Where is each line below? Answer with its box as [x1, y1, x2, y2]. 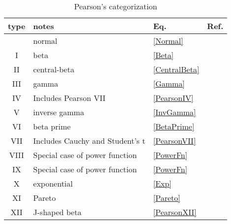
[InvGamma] [153, 106, 196, 118]
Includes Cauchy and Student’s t [33, 135, 145, 146]
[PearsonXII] [153, 206, 197, 218]
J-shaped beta [33, 206, 82, 218]
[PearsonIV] [153, 92, 194, 103]
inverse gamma [33, 106, 85, 118]
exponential [33, 178, 73, 189]
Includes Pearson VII [33, 92, 106, 103]
